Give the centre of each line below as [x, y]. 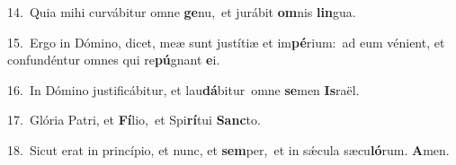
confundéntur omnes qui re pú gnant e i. [114, 60]
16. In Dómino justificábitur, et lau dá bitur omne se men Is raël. [183, 89]
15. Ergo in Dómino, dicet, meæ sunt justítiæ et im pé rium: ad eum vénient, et [226, 42]
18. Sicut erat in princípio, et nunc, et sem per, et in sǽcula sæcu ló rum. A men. [228, 149]
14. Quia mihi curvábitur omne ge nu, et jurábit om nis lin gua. [182, 12]
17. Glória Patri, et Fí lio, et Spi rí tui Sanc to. [134, 120]
